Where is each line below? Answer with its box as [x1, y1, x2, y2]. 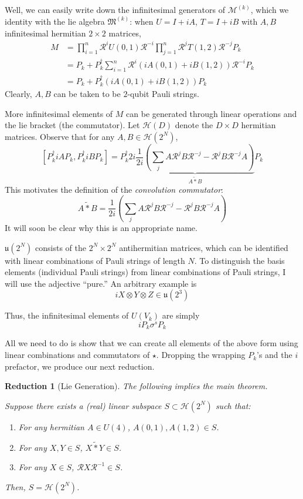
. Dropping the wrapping [156, 349, 246, 361]
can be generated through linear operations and [126, 107, 297, 119]
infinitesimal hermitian [5, 26, 86, 39]
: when [130, 15, 154, 28]
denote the [175, 119, 213, 131]
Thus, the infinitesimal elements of [5, 309, 129, 321]
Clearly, [5, 88, 32, 100]
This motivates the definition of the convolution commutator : [5, 183, 223, 195]
